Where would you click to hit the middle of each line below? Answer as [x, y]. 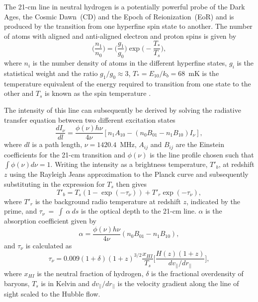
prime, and [21, 211]
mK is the [204, 73]
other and [19, 93]
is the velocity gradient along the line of [178, 283]
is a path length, [57, 144]
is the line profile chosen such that [202, 154]
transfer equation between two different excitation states [90, 119]
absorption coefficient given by [50, 221]
